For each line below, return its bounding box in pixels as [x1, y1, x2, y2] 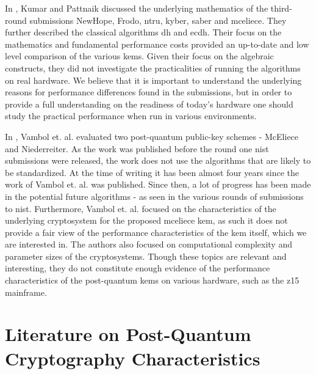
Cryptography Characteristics [5, 345, 260, 370]
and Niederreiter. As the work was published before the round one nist [5, 142, 269, 155]
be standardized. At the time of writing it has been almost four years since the [5, 166, 299, 178]
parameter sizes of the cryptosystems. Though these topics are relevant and [5, 249, 287, 262]
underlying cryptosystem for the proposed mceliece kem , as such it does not [5, 214, 288, 227]
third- [270, 2, 292, 14]
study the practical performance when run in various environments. [5, 109, 257, 122]
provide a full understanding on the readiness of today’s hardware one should [5, 97, 293, 110]
